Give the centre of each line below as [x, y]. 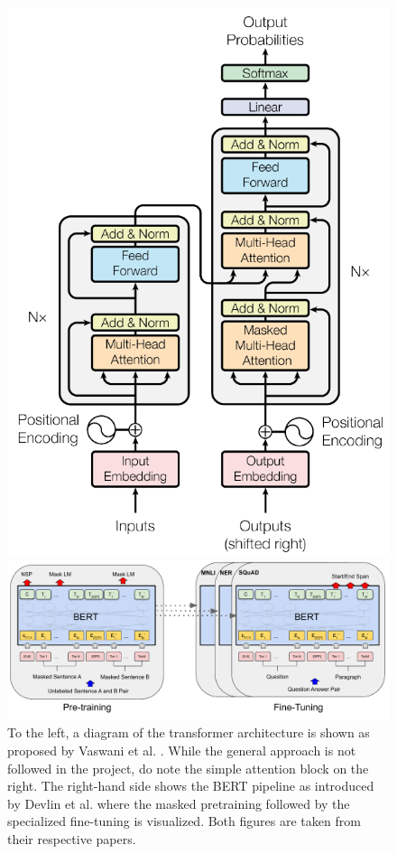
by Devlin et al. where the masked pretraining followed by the [179, 803]
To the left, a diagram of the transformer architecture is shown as [189, 732]
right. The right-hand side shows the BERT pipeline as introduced [191, 786]
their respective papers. [72, 838]
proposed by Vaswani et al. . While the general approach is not [182, 750]
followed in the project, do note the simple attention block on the [188, 768]
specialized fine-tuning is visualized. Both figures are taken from [184, 821]
